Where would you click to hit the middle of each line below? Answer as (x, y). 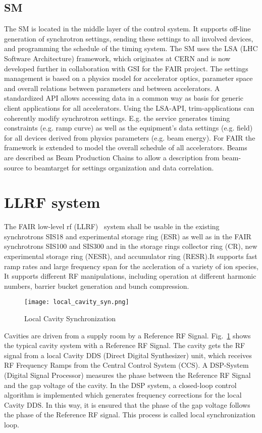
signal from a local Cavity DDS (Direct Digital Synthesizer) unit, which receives (128, 355)
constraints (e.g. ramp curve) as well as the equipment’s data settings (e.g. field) (128, 128)
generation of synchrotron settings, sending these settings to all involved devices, (129, 38)
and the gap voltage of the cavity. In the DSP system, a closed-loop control (120, 385)
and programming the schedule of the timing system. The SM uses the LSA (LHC (131, 48)
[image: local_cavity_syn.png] (77, 302)
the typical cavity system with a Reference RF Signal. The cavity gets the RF (125, 345)
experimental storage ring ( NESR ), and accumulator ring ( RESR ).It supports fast (131, 256)
